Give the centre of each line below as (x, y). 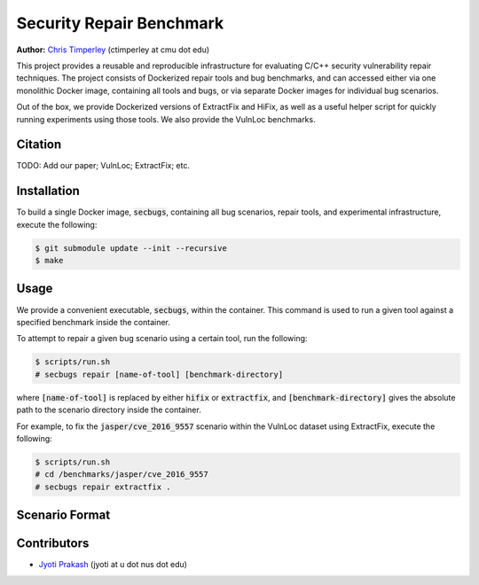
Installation (48, 191)
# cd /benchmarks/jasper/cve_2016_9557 (122, 475)
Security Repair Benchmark (120, 23)
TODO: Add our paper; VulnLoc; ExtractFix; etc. (103, 166)
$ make (49, 261)
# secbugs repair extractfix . (103, 487)
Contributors (53, 544)
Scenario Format (63, 515)
